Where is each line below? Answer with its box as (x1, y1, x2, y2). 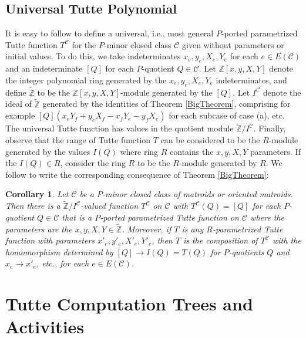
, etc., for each (36, 257, 89, 269)
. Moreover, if (122, 222, 172, 235)
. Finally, (253, 122, 286, 134)
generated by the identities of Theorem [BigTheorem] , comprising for (42, 97, 291, 110)
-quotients (228, 245, 264, 258)
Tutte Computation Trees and (5, 292, 253, 316)
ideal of (5, 97, 32, 110)
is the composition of (183, 234, 258, 246)
